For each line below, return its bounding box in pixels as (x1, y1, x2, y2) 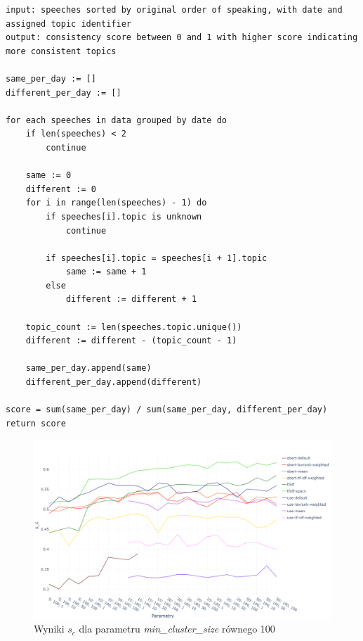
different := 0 (25, 184, 96, 194)
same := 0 (25, 170, 72, 181)
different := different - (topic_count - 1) (25, 336, 237, 346)
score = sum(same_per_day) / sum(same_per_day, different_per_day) (6, 405, 328, 415)
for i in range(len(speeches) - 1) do (25, 198, 207, 208)
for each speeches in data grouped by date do (6, 115, 227, 125)
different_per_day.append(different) (25, 377, 202, 388)
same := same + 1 (65, 267, 147, 277)
